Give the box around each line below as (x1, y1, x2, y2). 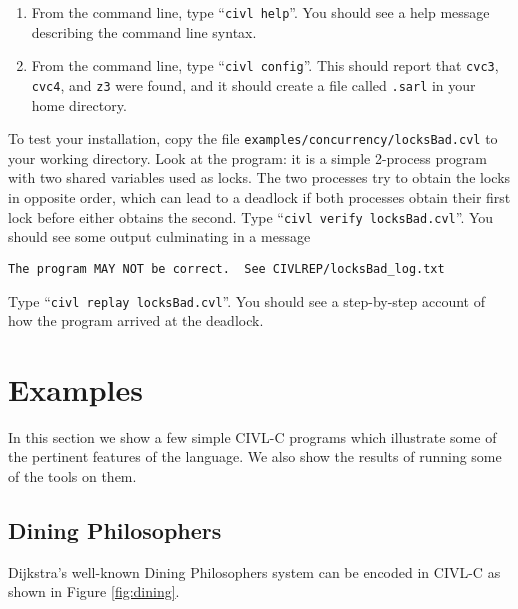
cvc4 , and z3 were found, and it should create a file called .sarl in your (31, 74, 476, 95)
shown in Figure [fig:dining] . (8, 581, 180, 602)
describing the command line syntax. (31, 21, 257, 42)
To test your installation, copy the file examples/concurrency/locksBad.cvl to (8, 128, 498, 149)
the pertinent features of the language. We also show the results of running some (8, 446, 502, 467)
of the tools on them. (8, 466, 137, 487)
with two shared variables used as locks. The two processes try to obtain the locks (8, 167, 511, 188)
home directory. (31, 94, 127, 115)
